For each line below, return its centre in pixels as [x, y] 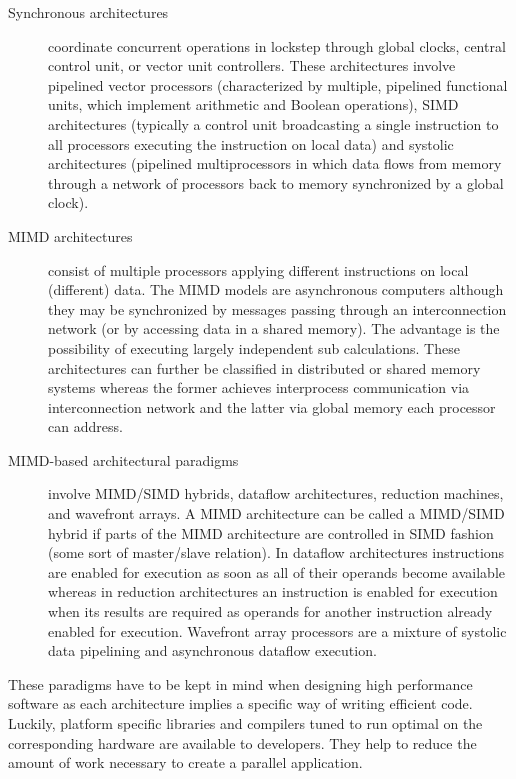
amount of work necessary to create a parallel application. [185, 762]
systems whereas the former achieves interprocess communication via [259, 387]
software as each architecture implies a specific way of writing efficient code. [240, 703]
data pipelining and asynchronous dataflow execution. [212, 650]
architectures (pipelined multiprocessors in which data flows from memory [275, 163]
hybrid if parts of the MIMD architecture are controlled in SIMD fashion [271, 532]
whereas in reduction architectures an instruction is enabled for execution [273, 591]
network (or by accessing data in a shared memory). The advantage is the [274, 328]
